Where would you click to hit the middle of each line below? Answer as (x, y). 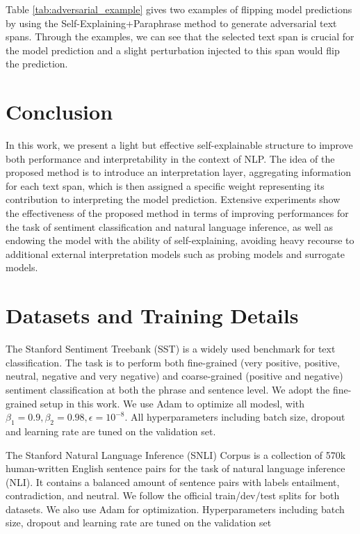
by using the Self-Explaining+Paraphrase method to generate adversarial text (171, 23)
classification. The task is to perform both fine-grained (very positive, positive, (173, 362)
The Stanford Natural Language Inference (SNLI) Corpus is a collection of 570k (176, 454)
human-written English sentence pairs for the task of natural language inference (175, 468)
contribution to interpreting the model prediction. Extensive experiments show (173, 199)
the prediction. (37, 64)
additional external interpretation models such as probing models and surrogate (175, 253)
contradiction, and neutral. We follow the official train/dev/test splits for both (173, 495)
